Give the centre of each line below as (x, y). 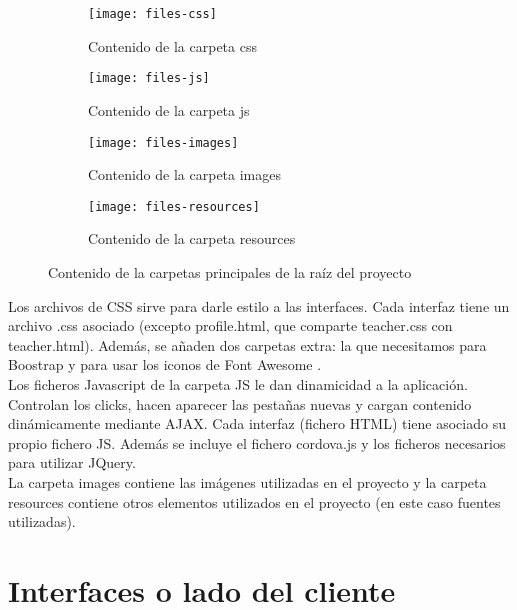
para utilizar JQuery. (72, 462)
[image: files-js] (149, 78)
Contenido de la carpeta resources (192, 238)
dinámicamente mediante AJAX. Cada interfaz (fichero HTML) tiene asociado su (257, 423)
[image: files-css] (152, 14)
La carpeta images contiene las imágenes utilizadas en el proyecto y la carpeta (247, 481)
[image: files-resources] (174, 206)
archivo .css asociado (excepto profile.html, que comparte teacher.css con (230, 325)
